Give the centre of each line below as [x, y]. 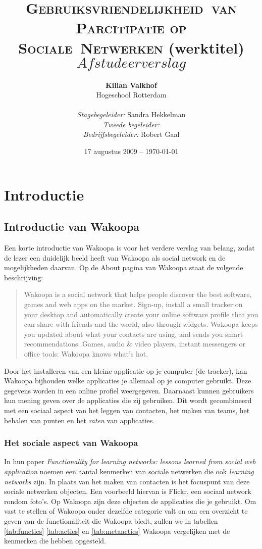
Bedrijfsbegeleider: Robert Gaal [131, 134]
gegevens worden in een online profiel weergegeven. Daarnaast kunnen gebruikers [129, 390]
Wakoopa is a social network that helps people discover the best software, [138, 294]
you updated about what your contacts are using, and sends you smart [134, 334]
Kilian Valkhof [131, 85]
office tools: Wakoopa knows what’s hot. [86, 353]
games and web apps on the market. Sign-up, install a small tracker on [133, 304]
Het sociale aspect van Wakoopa [71, 443]
